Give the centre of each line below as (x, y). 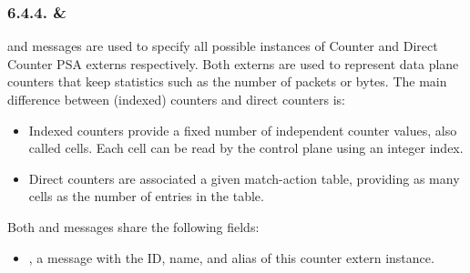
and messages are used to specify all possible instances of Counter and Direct (223, 46)
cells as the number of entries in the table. (146, 196)
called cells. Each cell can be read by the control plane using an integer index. (246, 148)
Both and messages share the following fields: (133, 226)
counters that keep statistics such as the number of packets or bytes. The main (227, 81)
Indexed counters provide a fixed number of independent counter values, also (243, 130)
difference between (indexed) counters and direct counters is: (176, 99)
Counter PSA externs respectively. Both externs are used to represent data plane (233, 63)
